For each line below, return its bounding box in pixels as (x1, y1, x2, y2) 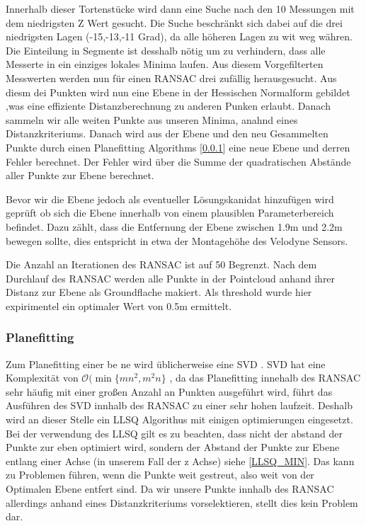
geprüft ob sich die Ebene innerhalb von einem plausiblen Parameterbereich (6, 205, 334, 220)
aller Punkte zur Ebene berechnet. (6, 168, 154, 183)
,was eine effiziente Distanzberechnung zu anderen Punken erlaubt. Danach (6, 98, 331, 113)
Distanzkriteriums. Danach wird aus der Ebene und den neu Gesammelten (6, 126, 328, 141)
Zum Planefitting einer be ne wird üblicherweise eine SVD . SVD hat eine (6, 356, 326, 371)
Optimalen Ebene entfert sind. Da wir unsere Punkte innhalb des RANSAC (6, 481, 334, 496)
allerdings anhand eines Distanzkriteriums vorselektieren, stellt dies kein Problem (6, 495, 358, 510)
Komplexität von (6, 370, 79, 385)
